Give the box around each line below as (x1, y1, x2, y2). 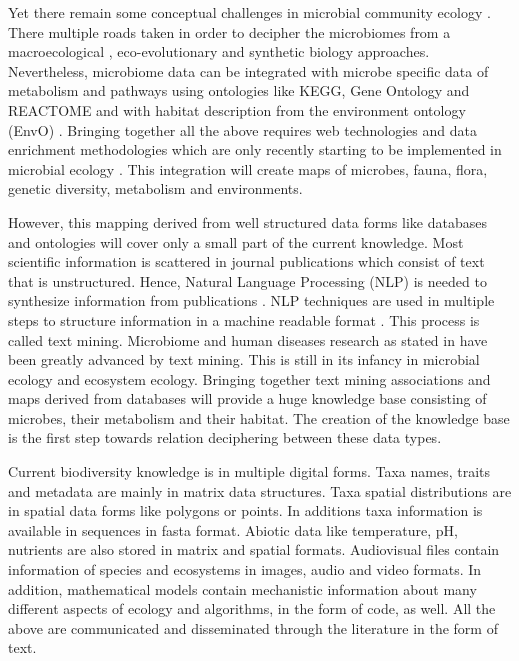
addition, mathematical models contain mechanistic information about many (8, 578, 477, 599)
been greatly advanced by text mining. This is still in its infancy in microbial (8, 349, 480, 370)
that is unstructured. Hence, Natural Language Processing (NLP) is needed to (8, 270, 487, 291)
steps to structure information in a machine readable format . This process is (8, 309, 480, 330)
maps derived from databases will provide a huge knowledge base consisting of (8, 388, 487, 409)
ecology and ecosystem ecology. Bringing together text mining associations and (8, 368, 491, 389)
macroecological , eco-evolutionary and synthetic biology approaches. (8, 41, 430, 62)
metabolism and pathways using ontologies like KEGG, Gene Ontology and (8, 80, 470, 101)
